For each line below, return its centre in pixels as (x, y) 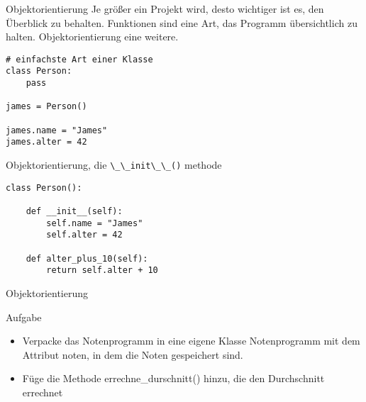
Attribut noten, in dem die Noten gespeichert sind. (133, 354)
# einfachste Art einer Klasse (79, 59)
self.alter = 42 (84, 235)
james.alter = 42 (46, 142)
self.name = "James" (95, 223)
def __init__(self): (74, 211)
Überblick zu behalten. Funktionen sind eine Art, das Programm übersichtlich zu (182, 22)
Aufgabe (24, 317)
